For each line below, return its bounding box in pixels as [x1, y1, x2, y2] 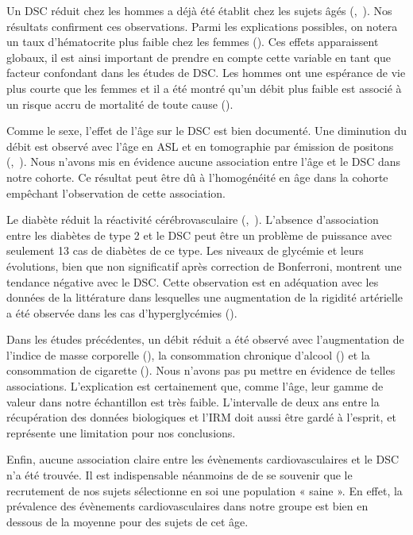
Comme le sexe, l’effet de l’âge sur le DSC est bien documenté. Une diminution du [6, 122, 407, 139]
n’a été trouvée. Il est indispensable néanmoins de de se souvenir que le [6, 467, 353, 483]
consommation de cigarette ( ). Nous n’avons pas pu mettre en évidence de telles [6, 362, 396, 379]
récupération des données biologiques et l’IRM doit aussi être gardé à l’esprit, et [6, 409, 396, 425]
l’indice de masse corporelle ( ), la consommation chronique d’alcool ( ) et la [6, 346, 370, 363]
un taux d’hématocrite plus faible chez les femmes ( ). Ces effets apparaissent [6, 33, 379, 50]
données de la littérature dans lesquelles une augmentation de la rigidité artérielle [6, 289, 403, 306]
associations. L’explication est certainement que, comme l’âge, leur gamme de [6, 378, 384, 395]
